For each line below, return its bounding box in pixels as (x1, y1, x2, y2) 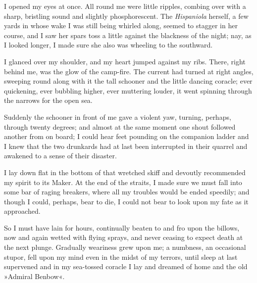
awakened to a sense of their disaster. (4, 150, 117, 161)
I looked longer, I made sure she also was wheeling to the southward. (4, 40, 213, 50)
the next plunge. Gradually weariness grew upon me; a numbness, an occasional (4, 242, 246, 252)
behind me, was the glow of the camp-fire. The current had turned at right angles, (4, 66, 254, 76)
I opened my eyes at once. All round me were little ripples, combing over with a (4, 1, 246, 11)
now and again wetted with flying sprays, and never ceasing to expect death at (4, 232, 243, 242)
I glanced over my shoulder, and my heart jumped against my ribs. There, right (4, 56, 246, 66)
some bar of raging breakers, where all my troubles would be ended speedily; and (4, 187, 250, 197)
